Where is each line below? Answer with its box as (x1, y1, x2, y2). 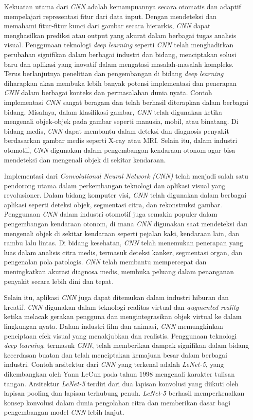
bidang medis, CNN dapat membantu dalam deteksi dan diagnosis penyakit (4, 125, 229, 136)
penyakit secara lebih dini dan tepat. (4, 276, 113, 286)
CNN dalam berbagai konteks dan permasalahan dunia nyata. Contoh (4, 87, 212, 98)
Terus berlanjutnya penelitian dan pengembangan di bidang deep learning (4, 68, 224, 79)
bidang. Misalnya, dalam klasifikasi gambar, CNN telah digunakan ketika (4, 106, 222, 117)
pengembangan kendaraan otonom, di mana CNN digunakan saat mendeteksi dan (4, 219, 248, 229)
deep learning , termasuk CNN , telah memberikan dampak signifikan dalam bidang (4, 340, 249, 350)
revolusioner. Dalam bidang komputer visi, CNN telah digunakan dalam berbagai (4, 190, 247, 200)
